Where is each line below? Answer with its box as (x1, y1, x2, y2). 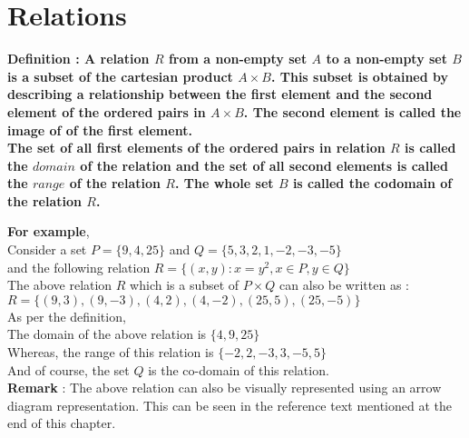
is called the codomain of (292, 174, 453, 193)
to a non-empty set (326, 49, 447, 68)
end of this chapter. (7, 413, 116, 433)
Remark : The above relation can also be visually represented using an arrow (7, 378, 442, 397)
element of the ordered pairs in (7, 102, 206, 121)
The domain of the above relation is (7, 324, 207, 343)
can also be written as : (279, 275, 409, 294)
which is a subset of (130, 275, 239, 294)
